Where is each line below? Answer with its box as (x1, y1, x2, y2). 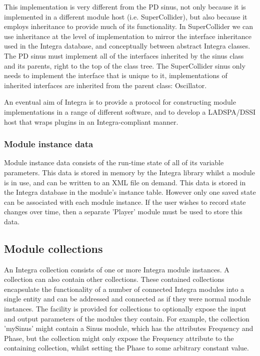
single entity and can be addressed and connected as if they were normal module (4, 293, 251, 304)
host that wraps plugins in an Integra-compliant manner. (4, 116, 178, 127)
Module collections (4, 240, 103, 256)
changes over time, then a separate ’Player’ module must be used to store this (4, 206, 242, 217)
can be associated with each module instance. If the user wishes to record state (4, 196, 246, 207)
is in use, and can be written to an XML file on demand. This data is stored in (4, 177, 246, 187)
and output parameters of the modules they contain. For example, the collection (4, 313, 249, 323)
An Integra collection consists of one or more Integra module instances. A (4, 264, 229, 274)
